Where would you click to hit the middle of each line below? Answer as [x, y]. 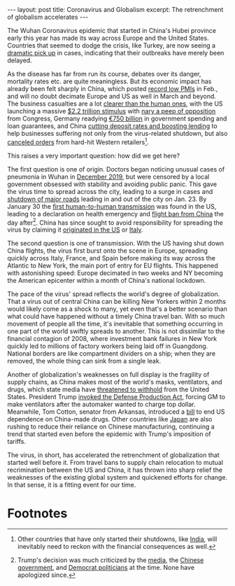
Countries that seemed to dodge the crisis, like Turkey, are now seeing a [111, 46]
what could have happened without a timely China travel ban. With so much [116, 316]
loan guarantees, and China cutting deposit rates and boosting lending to [113, 126]
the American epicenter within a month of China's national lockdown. [107, 281]
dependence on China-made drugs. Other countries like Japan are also [110, 419]
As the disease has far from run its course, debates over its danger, [104, 74]
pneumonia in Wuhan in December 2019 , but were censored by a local [108, 176]
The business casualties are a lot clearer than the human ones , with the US [115, 104]
